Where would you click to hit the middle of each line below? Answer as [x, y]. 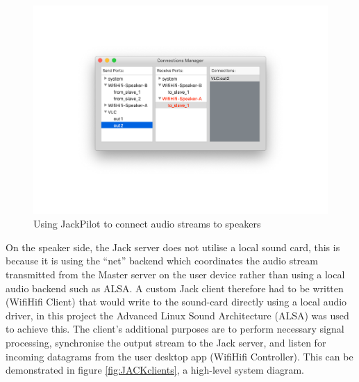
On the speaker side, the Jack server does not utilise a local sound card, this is [173, 247]
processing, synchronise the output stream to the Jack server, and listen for [166, 342]
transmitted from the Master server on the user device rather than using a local [175, 274]
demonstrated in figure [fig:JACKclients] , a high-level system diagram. [155, 370]
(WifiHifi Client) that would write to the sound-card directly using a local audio [176, 302]
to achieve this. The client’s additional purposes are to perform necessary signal [175, 329]
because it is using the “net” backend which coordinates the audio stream [162, 261]
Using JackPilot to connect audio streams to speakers [147, 224]
